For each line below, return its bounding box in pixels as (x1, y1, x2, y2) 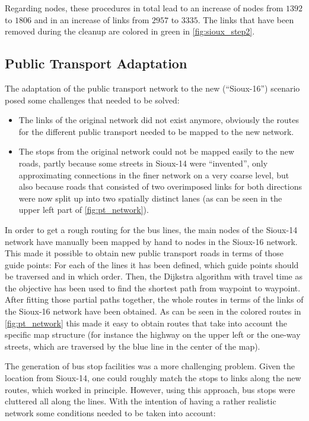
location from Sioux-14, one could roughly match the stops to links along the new (5, 372, 301, 384)
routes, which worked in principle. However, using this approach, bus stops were (5, 383, 295, 395)
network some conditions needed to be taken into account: (5, 406, 216, 419)
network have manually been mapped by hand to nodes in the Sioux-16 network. (5, 235, 298, 247)
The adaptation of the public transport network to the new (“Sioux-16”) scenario (5, 81, 300, 94)
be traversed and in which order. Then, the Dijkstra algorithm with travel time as (5, 270, 302, 282)
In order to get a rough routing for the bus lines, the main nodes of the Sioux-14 (5, 223, 298, 235)
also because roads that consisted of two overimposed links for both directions (18, 180, 302, 193)
